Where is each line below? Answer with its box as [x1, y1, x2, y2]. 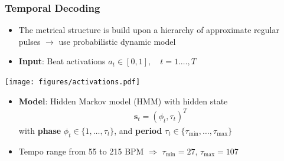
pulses [18, 35, 41, 47]
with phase [18, 124, 61, 136]
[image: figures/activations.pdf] [5, 78, 141, 86]
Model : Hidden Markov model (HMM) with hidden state [18, 94, 228, 107]
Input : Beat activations [18, 55, 106, 67]
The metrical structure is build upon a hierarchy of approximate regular [18, 24, 279, 36]
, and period [114, 124, 162, 136]
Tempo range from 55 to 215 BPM [18, 144, 144, 157]
